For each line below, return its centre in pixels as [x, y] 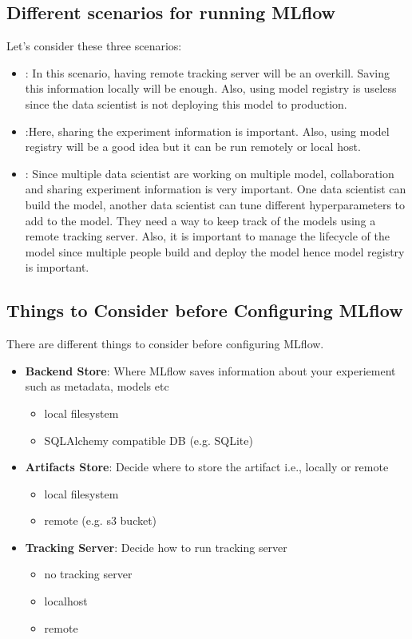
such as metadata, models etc [97, 386]
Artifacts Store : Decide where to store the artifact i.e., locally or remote [207, 467]
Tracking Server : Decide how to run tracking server [156, 547]
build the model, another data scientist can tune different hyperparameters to [215, 204]
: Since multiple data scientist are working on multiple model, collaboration [210, 173]
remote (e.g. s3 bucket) [101, 520]
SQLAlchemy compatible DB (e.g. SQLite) [149, 440]
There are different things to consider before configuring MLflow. [165, 344]
